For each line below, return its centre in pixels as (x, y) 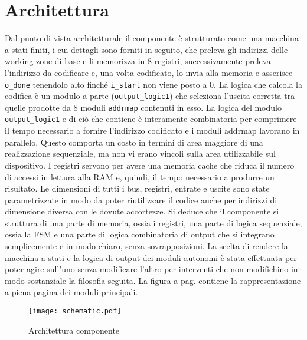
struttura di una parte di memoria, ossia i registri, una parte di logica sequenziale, (153, 222)
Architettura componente (74, 330)
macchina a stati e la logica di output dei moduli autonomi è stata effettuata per (151, 257)
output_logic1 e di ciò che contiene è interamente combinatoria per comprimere (151, 119)
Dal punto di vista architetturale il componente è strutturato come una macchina (152, 38)
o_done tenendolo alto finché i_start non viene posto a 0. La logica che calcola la (153, 84)
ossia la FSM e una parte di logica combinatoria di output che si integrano (140, 234)
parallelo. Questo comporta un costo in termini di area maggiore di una (134, 142)
